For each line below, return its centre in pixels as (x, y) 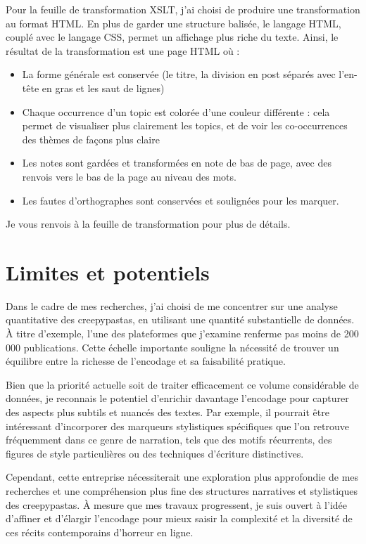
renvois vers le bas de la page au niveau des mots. (129, 176)
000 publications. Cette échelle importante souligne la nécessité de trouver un (172, 347)
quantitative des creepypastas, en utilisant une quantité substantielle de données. (180, 319)
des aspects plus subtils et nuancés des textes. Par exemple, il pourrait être (168, 412)
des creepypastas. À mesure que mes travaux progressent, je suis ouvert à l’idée (177, 504)
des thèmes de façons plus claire (91, 139)
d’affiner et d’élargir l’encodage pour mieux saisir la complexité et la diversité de (179, 518)
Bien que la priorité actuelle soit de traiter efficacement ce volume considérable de (182, 384)
